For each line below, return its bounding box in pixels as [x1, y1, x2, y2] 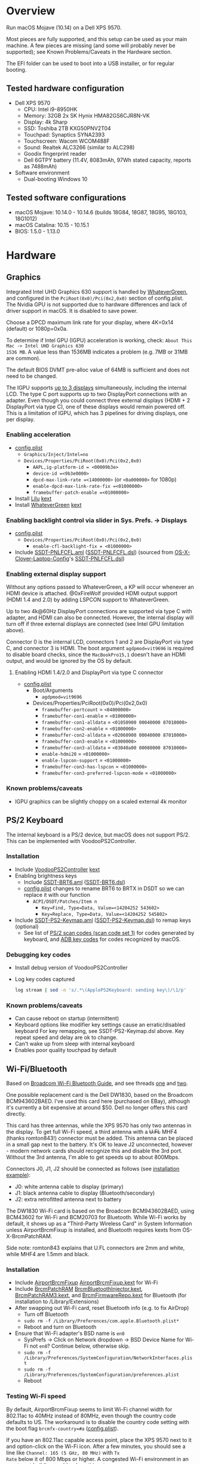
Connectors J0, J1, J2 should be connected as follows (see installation [6, 1165, 180, 1173]
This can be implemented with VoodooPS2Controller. [6, 837, 136, 844]
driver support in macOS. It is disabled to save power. [6, 307, 139, 314]
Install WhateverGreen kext [14, 501, 82, 508]
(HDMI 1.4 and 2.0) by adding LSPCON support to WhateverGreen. [6, 596, 170, 604]
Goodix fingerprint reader [23, 150, 87, 157]
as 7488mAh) [23, 162, 57, 170]
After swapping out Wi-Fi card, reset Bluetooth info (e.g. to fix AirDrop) [14, 1305, 189, 1312]
